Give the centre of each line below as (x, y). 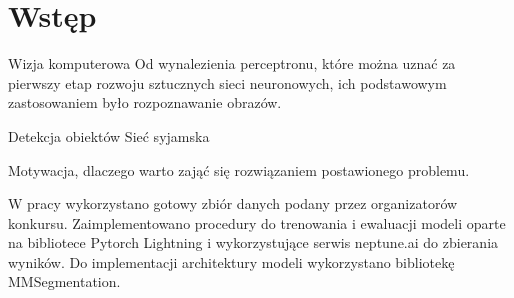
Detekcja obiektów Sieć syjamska (109, 135)
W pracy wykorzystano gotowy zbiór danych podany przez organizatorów (233, 203)
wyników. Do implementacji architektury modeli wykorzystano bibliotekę (231, 261)
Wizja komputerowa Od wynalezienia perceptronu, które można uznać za (232, 63)
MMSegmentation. (64, 281)
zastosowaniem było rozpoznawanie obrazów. (145, 102)
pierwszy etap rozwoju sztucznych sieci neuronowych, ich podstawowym (227, 82)
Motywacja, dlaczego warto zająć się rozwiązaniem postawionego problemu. (239, 169)
